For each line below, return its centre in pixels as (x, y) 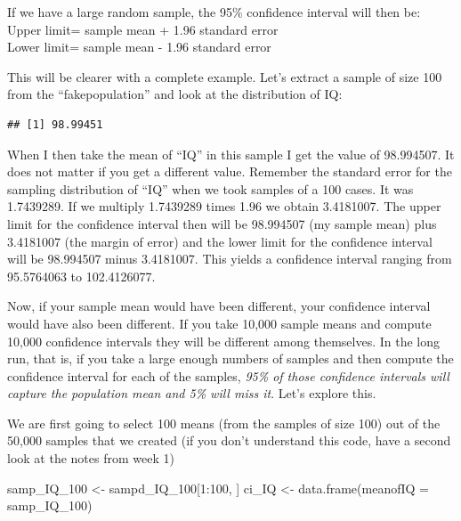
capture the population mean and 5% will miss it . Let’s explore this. (192, 393)
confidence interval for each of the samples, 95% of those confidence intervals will (228, 375)
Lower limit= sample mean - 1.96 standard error (139, 47)
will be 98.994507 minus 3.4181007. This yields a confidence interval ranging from (230, 259)
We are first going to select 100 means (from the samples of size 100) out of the (224, 423)
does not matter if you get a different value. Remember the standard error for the (230, 171)
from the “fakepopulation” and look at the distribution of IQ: (175, 94)
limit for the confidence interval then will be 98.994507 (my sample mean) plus (222, 223)
